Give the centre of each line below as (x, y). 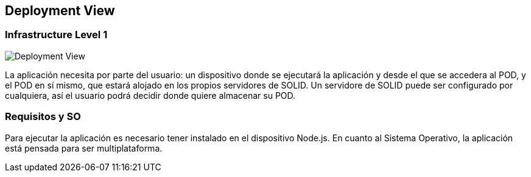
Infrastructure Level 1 (56, 35)
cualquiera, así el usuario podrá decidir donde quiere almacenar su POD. (150, 95)
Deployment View (60, 11)
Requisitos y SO (43, 117)
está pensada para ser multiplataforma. (84, 148)
